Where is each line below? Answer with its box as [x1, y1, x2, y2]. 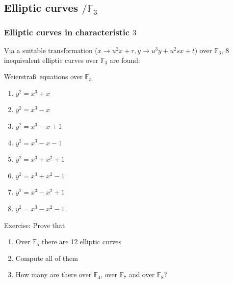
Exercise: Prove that [4, 220, 65, 230]
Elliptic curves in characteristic [4, 26, 129, 38]
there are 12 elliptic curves [41, 236, 121, 247]
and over [129, 269, 155, 280]
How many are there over [15, 269, 92, 280]
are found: [109, 55, 140, 65]
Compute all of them [15, 253, 78, 263]
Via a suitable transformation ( [4, 45, 98, 55]
